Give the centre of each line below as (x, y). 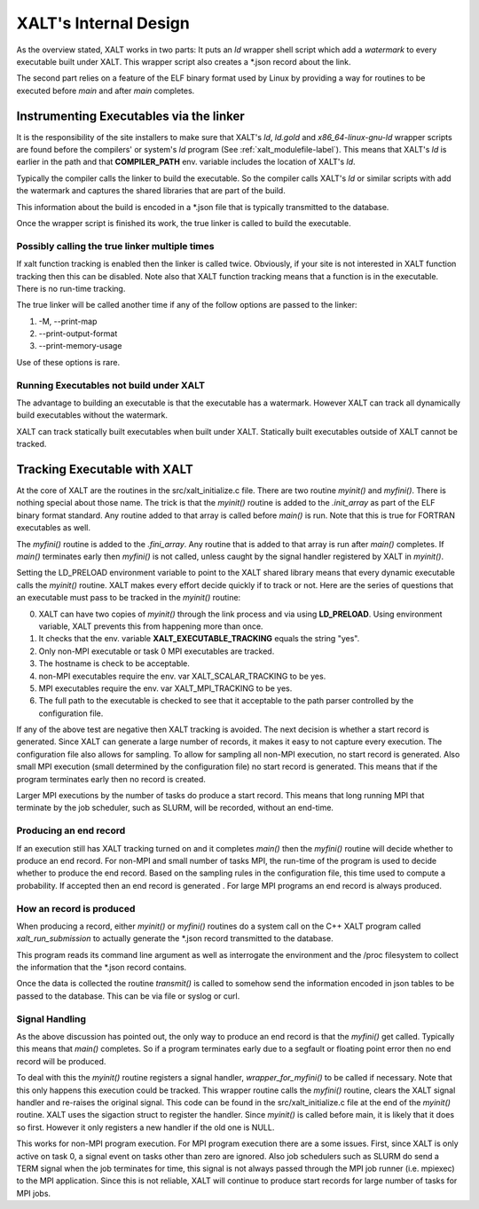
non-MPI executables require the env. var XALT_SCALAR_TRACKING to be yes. (182, 676)
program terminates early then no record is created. (111, 779)
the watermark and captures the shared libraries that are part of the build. (151, 191)
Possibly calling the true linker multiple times (115, 246)
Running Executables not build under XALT (111, 385)
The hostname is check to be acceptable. (114, 663)
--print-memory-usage (80, 346)
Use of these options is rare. (68, 362)
